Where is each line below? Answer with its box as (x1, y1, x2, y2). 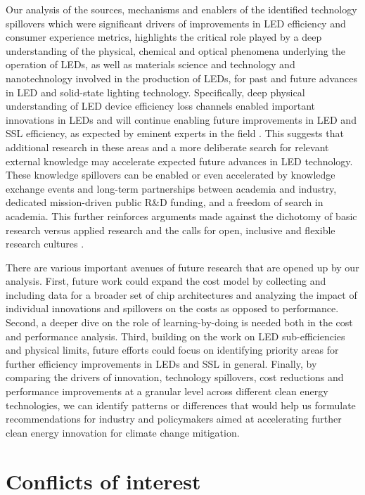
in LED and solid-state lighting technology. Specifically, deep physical (6, 84, 305, 99)
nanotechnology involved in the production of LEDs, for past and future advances (6, 70, 357, 85)
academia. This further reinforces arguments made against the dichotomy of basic (6, 208, 357, 223)
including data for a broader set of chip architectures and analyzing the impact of (6, 287, 357, 302)
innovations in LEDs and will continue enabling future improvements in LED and (6, 112, 357, 127)
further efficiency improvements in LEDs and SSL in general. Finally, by (6, 356, 317, 371)
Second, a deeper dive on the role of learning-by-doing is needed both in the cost (6, 315, 353, 330)
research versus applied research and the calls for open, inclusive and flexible (6, 222, 335, 237)
